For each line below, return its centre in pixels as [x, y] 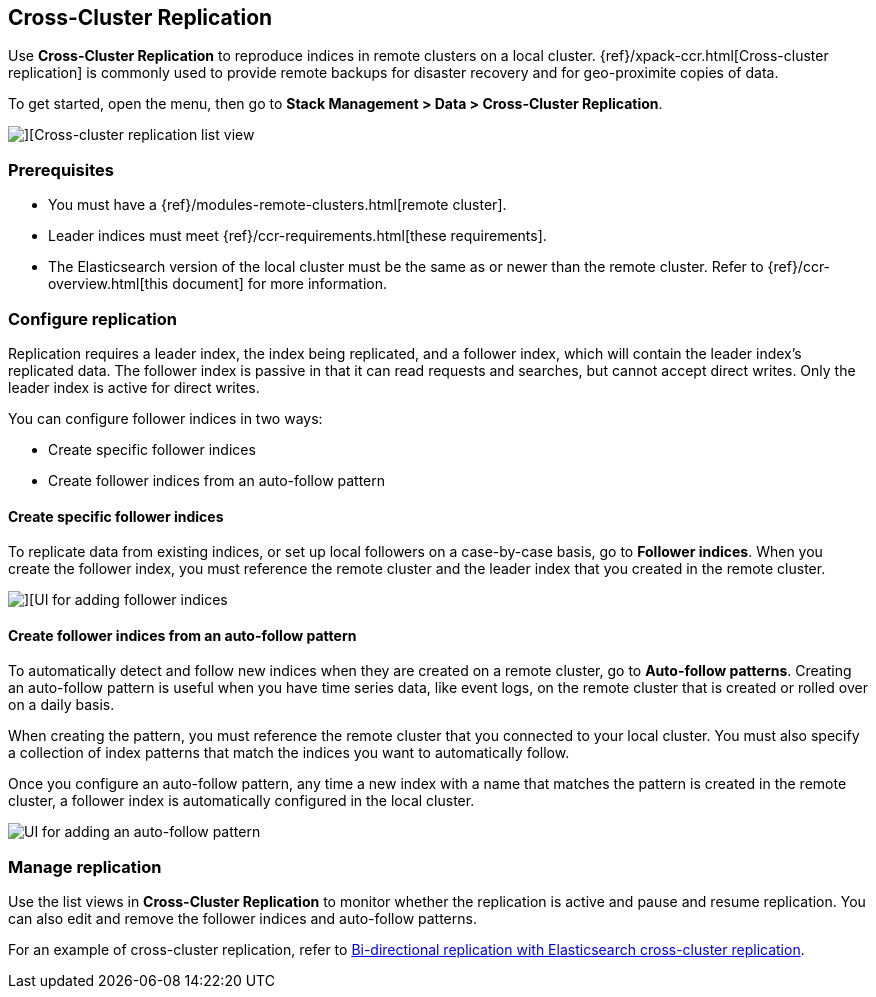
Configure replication [92, 318]
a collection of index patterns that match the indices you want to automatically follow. [289, 753]
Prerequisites [61, 169]
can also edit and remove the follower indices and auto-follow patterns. [242, 919]
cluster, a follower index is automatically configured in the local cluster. [241, 801]
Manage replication [85, 866]
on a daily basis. [61, 705]
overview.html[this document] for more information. [218, 284]
